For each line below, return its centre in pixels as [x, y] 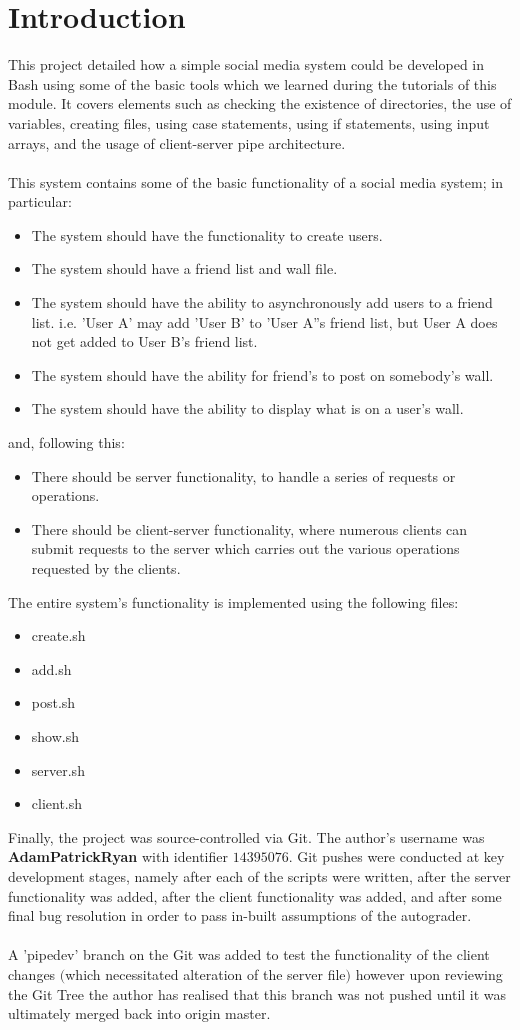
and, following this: [66, 442]
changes [32, 973]
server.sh [58, 769]
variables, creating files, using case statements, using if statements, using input [249, 122]
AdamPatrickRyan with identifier [118, 856]
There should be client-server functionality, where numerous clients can [249, 528]
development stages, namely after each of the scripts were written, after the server [259, 875]
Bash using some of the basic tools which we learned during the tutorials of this [252, 83]
